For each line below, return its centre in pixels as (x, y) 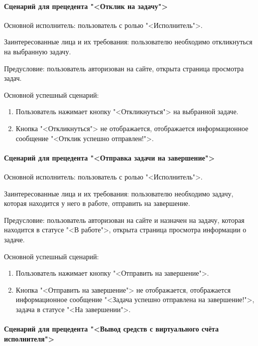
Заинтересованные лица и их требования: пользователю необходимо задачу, (119, 193)
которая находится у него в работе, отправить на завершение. (97, 203)
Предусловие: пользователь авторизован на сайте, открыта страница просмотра (124, 68)
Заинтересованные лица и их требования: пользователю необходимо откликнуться (128, 42)
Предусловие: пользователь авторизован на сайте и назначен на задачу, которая (124, 220)
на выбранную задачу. (38, 51)
